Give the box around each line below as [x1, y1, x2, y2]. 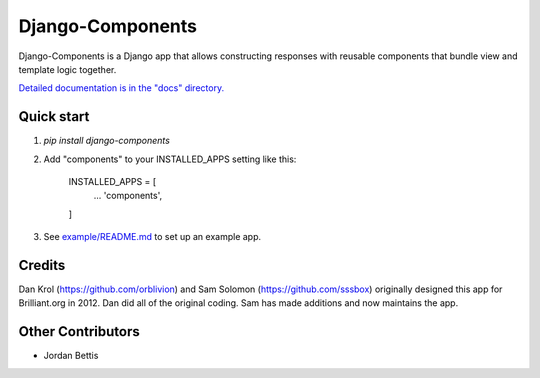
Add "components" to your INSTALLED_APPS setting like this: [43, 153, 297, 165]
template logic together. [18, 63, 117, 75]
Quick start [18, 108, 90, 125]
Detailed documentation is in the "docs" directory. [18, 82, 225, 94]
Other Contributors [18, 323, 140, 340]
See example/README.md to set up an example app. [43, 231, 262, 243]
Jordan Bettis [43, 350, 99, 362]
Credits [18, 257, 66, 274]
